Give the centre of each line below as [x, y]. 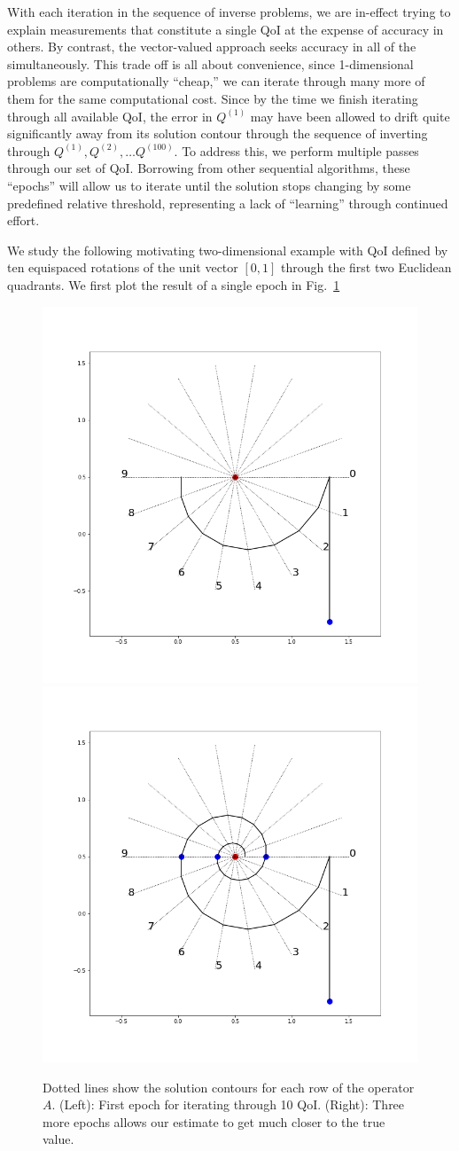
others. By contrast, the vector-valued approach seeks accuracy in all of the [212, 47]
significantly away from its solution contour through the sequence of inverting [218, 133]
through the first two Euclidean [366, 267]
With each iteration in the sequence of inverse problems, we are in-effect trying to [229, 12]
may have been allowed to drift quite [350, 116]
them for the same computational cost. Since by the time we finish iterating [213, 98]
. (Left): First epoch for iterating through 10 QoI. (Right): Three [228, 1104]
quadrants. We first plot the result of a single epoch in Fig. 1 [174, 284]
